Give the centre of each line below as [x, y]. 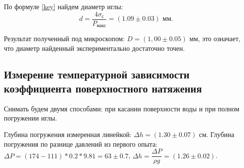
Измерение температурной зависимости [97, 74]
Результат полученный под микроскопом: [65, 38]
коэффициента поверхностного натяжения [103, 88]
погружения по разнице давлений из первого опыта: [81, 144]
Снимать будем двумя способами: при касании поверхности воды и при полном [122, 108]
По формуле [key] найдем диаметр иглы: [64, 6]
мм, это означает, [215, 38]
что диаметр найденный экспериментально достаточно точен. [94, 48]
